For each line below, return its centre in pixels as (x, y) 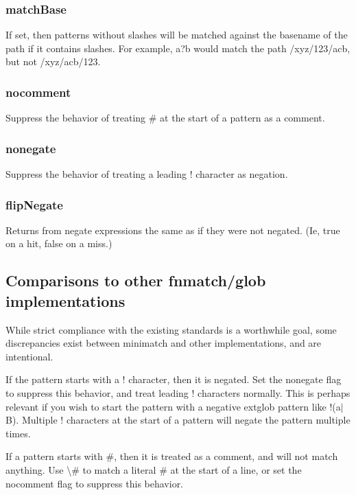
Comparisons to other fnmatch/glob (136, 280)
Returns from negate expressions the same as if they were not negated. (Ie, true (173, 230)
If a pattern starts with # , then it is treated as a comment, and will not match (172, 456)
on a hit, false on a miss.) (59, 243)
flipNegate (34, 204)
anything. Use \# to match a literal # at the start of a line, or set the (154, 469)
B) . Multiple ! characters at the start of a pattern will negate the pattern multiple (178, 420)
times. (18, 433)
